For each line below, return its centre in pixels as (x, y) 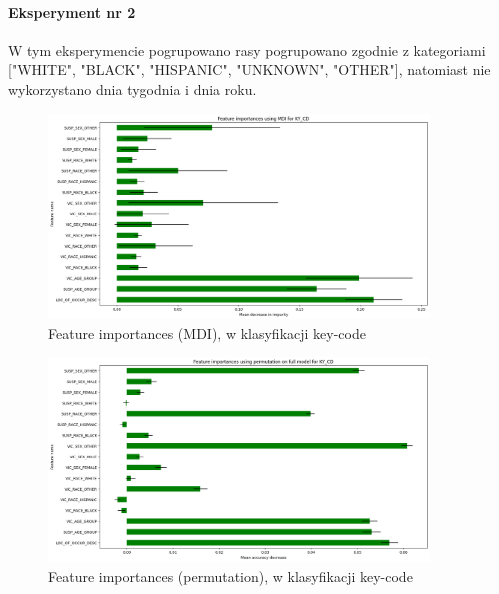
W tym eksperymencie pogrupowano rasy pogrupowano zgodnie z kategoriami (247, 49)
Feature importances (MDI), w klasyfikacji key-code (207, 332)
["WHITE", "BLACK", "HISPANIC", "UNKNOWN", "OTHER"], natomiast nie (249, 69)
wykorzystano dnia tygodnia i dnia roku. (132, 88)
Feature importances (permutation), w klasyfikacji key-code (230, 576)
